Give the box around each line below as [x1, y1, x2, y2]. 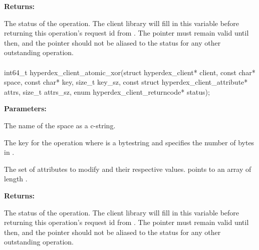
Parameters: [4, 103, 47, 114]
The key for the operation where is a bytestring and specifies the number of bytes [4, 137, 254, 147]
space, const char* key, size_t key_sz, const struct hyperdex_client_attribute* [4, 77, 248, 87]
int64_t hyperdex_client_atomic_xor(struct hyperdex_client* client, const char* [4, 67, 255, 77]
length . [4, 173, 28, 184]
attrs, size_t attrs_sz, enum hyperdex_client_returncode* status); [4, 86, 210, 97]
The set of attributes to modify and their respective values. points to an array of [4, 163, 251, 174]
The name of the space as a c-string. [4, 120, 116, 130]
